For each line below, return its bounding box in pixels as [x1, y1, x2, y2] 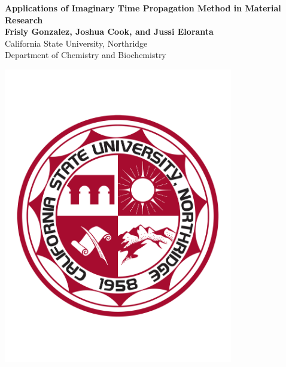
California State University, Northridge [5, 37, 148, 49]
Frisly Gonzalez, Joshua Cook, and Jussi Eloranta [5, 25, 214, 38]
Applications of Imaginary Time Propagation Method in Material [5, 2, 281, 14]
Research [5, 13, 43, 26]
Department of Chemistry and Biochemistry [5, 48, 166, 61]
